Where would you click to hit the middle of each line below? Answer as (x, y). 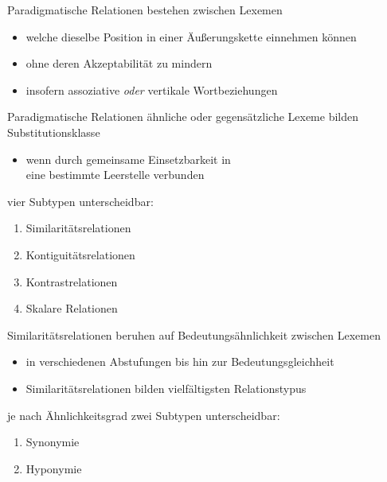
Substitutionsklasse (54, 132)
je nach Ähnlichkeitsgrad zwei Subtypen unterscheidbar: (144, 415)
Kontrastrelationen (72, 281)
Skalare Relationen (72, 308)
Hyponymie (54, 468)
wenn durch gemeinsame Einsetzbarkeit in (128, 159)
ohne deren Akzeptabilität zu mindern (119, 63)
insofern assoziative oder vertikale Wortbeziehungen (152, 89)
